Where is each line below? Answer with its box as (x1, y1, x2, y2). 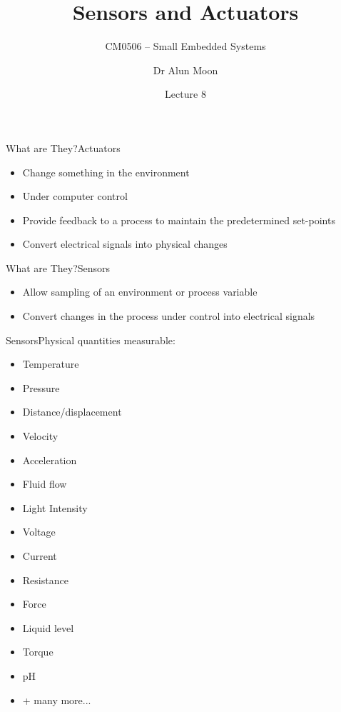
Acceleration (22, 452, 77, 467)
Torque (22, 644, 54, 659)
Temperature (22, 356, 79, 371)
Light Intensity (22, 500, 88, 515)
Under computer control (22, 189, 128, 204)
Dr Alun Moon (153, 62, 218, 77)
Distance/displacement (22, 404, 122, 419)
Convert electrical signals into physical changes (22, 236, 228, 251)
